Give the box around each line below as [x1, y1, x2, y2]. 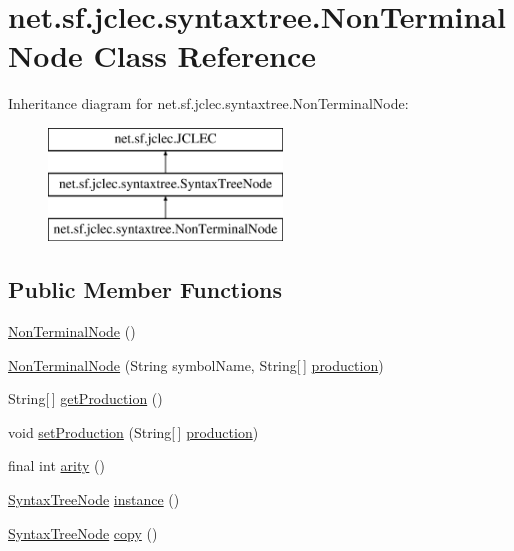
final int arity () [8, 455, 105, 476]
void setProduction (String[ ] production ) [8, 421, 259, 442]
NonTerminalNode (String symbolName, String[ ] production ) [8, 354, 384, 375]
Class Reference [93, 35, 317, 76]
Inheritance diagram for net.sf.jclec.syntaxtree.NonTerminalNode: [8, 93, 409, 114]
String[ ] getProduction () [8, 388, 163, 409]
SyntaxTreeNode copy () [8, 522, 158, 543]
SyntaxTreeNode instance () [8, 489, 180, 510]
